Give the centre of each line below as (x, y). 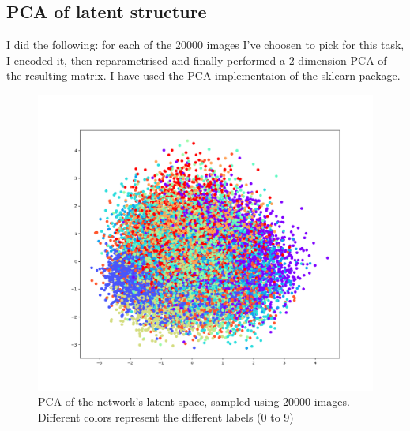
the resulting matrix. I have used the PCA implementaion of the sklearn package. (203, 75)
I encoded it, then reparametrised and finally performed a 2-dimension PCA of (197, 60)
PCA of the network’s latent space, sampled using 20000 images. (194, 401)
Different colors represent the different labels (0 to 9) (166, 416)
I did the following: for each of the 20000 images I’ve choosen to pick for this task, (205, 45)
